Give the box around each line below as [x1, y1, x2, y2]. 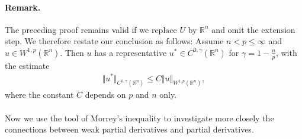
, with [275, 46, 297, 58]
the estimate [5, 59, 50, 71]
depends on [85, 88, 126, 101]
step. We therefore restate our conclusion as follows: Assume [5, 35, 224, 47]
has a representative [94, 46, 167, 58]
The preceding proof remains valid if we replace [5, 23, 177, 35]
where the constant [5, 88, 74, 101]
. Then [60, 46, 84, 58]
